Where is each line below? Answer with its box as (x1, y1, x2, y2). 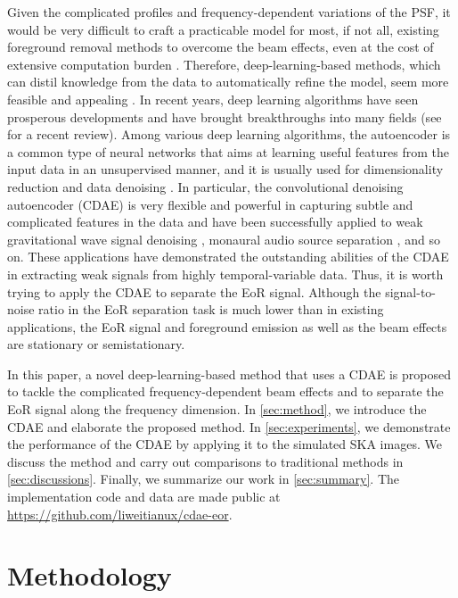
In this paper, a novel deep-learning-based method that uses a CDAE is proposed (7, 364, 451, 383)
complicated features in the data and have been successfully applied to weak (7, 212, 423, 231)
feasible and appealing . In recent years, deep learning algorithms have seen (7, 89, 419, 108)
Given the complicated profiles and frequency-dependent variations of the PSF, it (7, 3, 451, 21)
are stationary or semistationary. (7, 335, 185, 353)
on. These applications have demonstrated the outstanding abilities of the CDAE (7, 247, 449, 266)
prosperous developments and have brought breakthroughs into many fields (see (7, 107, 442, 126)
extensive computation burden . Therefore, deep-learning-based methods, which (7, 54, 441, 73)
